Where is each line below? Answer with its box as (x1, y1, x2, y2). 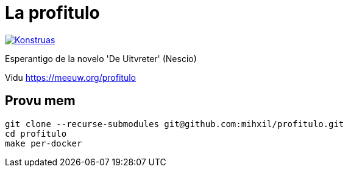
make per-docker (5, 138, 82, 148)
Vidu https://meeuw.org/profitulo (5, 72, 136, 83)
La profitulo (5, 2, 100, 23)
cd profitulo (5, 128, 67, 139)
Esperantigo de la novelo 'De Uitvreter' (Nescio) (5, 53, 197, 64)
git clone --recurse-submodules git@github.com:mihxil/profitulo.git (5, 119, 344, 129)
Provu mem (5, 93, 76, 109)
